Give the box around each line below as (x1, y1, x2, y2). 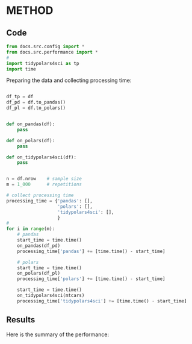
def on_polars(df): (6, 137, 55, 143)
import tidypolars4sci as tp (6, 60, 79, 66)
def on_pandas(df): (6, 121, 55, 127)
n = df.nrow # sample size (6, 176, 82, 182)
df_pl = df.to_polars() (6, 105, 66, 111)
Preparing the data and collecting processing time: (6, 77, 132, 84)
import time (6, 66, 36, 72)
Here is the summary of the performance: (6, 331, 110, 338)
